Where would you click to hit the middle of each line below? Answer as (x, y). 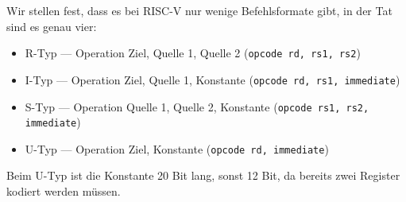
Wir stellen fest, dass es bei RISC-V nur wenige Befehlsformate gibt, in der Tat (199, 10)
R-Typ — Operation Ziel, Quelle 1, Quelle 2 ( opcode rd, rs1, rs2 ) (193, 53)
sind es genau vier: (52, 26)
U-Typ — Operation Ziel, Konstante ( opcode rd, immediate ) (177, 148)
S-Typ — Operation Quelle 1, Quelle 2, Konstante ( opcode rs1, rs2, (197, 106)
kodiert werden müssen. (64, 191)
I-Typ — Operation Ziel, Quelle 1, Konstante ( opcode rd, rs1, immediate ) (213, 79)
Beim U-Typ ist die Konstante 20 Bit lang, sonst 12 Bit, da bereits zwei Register (203, 175)
